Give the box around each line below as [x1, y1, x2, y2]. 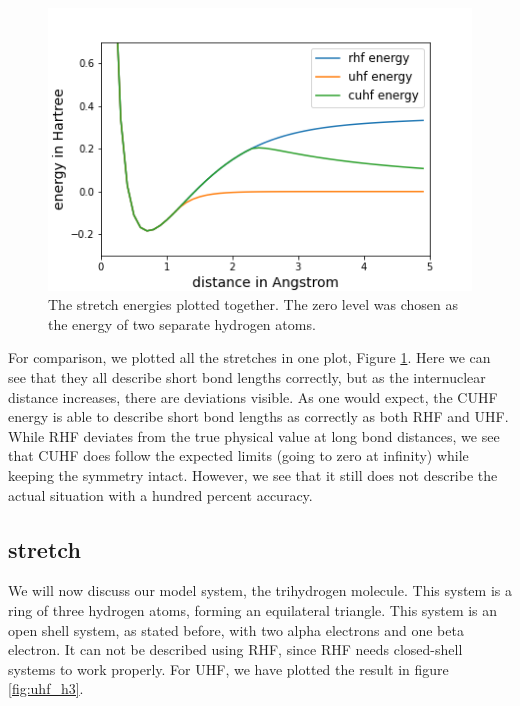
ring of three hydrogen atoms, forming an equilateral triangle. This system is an [8, 599, 498, 620]
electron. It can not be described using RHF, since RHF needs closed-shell [8, 639, 463, 660]
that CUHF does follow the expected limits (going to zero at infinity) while [8, 445, 469, 466]
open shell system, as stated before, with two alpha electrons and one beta [8, 619, 464, 640]
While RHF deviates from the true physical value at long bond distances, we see [8, 425, 500, 446]
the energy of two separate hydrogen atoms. [48, 313, 316, 334]
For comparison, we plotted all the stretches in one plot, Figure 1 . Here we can [8, 347, 491, 368]
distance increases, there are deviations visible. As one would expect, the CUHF [8, 386, 498, 407]
